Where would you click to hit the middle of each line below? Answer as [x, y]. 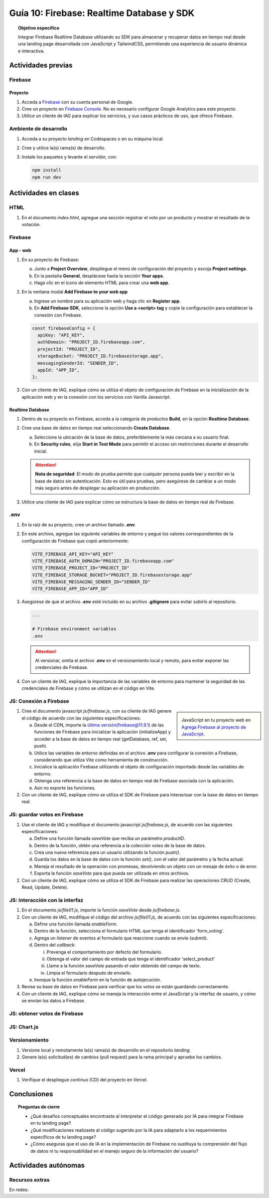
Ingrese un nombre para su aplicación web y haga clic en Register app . [108, 301]
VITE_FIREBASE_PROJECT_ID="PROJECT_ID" [81, 568]
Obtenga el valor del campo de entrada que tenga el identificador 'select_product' [131, 959]
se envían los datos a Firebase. [54, 1001]
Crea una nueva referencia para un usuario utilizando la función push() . [107, 853]
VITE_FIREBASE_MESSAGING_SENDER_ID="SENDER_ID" [91, 582]
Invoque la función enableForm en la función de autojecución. [98, 980]
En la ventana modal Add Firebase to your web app [75, 292]
